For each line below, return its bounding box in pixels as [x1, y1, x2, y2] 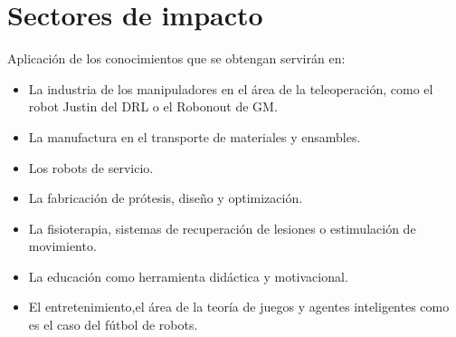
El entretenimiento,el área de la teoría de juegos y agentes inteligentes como [28, 297, 450, 316]
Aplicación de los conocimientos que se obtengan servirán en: [7, 49, 346, 68]
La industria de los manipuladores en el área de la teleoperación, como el [28, 79, 433, 98]
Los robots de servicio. [28, 158, 154, 177]
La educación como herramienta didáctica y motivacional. [28, 266, 348, 285]
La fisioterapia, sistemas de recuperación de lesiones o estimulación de [28, 218, 416, 237]
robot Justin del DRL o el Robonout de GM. [28, 97, 278, 116]
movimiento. [28, 236, 97, 255]
